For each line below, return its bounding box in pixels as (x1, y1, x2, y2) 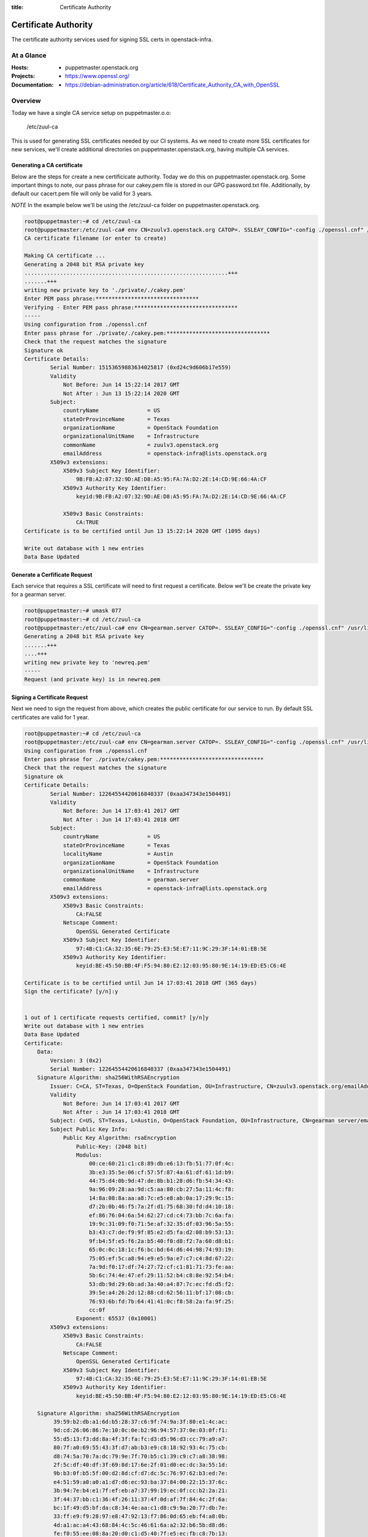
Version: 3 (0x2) (50, 1057, 102, 1064)
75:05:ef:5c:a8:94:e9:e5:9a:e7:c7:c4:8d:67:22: (89, 1255, 235, 1262)
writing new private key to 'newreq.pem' (24, 658, 151, 666)
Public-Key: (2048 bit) (75, 1143, 147, 1150)
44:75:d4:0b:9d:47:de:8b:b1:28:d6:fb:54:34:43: (89, 1177, 235, 1185)
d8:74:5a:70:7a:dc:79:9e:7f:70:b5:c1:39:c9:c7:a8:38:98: (53, 1453, 228, 1460)
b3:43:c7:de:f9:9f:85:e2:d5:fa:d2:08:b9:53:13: (89, 1229, 235, 1236)
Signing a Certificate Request (11, 693, 88, 701)
